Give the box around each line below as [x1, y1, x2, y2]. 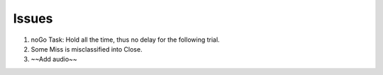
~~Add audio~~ [30, 55, 77, 64]
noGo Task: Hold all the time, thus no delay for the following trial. [30, 35, 220, 44]
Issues [13, 11, 53, 26]
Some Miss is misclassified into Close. [30, 45, 143, 53]
